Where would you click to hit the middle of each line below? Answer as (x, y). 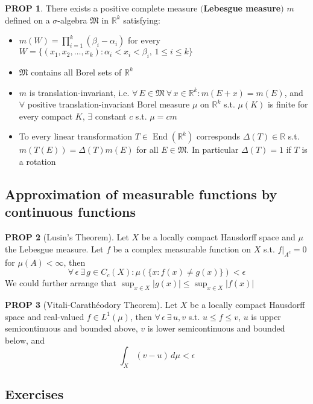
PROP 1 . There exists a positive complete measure (101, 8)
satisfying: (142, 20)
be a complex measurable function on (182, 248)
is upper (266, 316)
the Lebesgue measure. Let (54, 248)
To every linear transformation (76, 136)
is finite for (288, 104)
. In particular (213, 149)
